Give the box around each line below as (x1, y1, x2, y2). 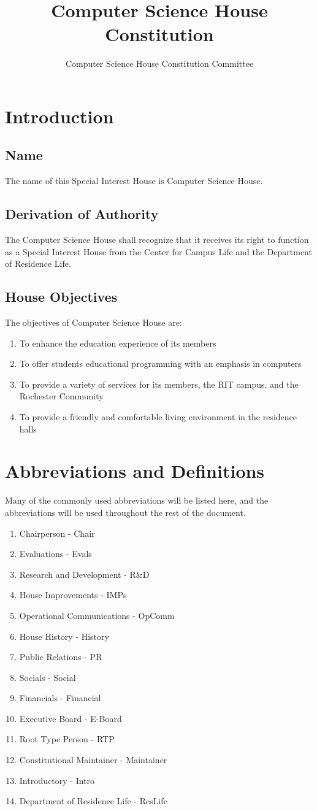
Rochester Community (19, 390, 104, 402)
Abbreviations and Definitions (5, 458, 265, 483)
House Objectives (5, 287, 118, 306)
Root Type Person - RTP (19, 732, 115, 745)
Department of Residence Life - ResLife (19, 794, 167, 807)
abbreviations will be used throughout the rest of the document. (5, 505, 246, 518)
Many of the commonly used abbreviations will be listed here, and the (5, 494, 269, 507)
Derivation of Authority (5, 204, 159, 223)
